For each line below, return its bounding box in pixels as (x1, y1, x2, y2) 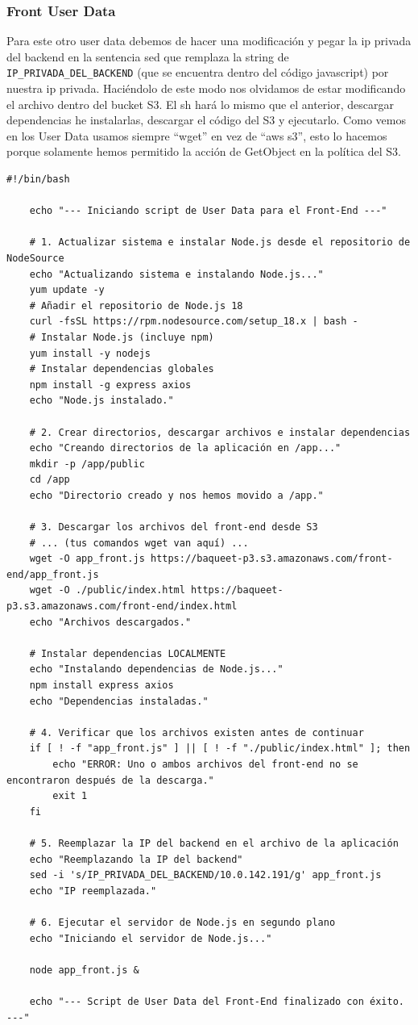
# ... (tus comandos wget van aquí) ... (29, 537, 249, 549)
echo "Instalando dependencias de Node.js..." (29, 663, 283, 676)
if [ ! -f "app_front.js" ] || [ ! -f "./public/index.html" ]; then (29, 743, 411, 755)
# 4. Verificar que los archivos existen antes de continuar (29, 726, 364, 738)
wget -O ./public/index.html (29, 584, 185, 596)
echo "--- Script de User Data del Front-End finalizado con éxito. (29, 995, 404, 1007)
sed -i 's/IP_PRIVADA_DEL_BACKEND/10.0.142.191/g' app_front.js (29, 869, 382, 881)
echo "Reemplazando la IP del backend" (29, 853, 243, 865)
